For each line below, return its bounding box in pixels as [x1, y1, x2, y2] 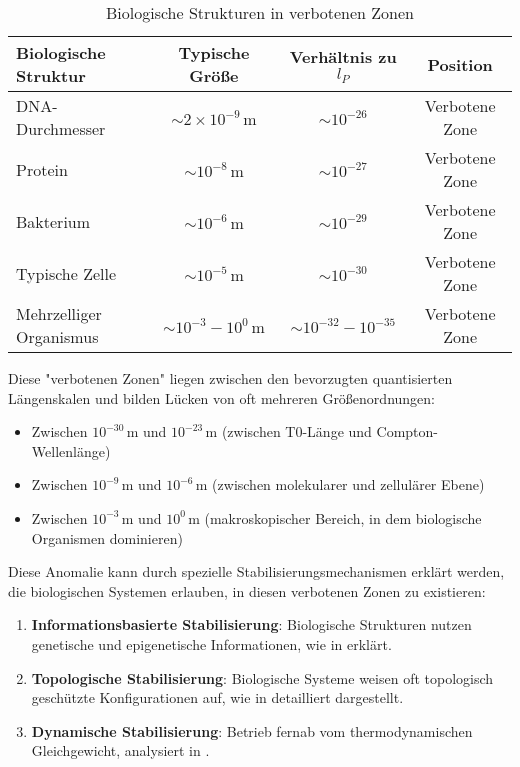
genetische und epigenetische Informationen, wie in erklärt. [31, 633, 392, 654]
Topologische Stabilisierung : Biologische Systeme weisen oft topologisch [31, 667, 494, 688]
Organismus [16, 325, 99, 348]
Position [427, 52, 493, 76]
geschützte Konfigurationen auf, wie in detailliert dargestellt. [31, 687, 404, 708]
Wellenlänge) [31, 440, 111, 461]
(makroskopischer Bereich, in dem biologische [204, 507, 482, 528]
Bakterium [16, 209, 91, 233]
